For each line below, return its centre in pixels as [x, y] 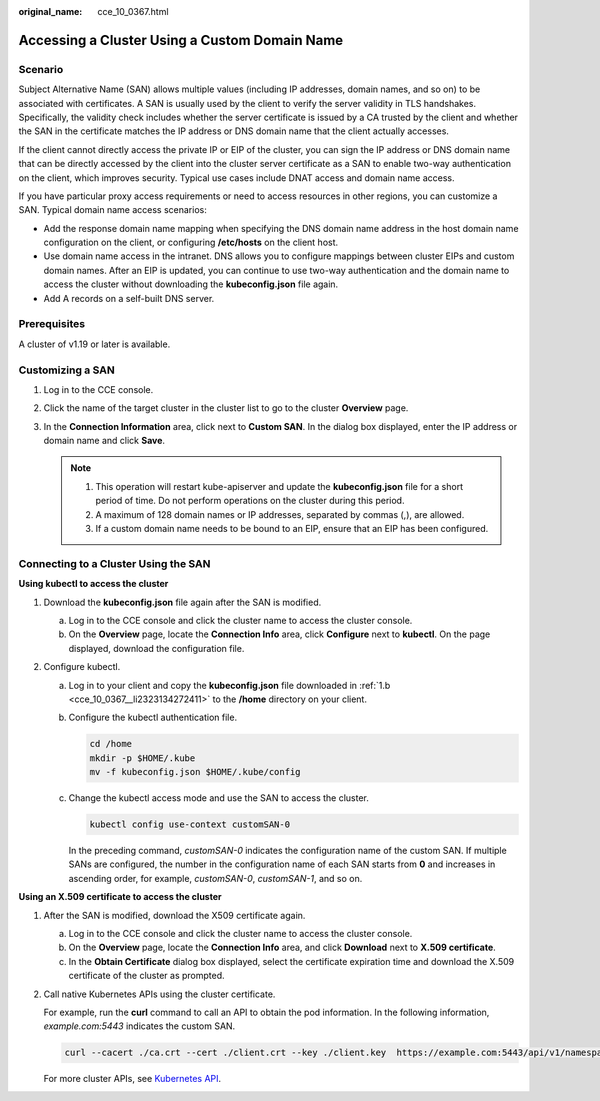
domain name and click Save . [104, 441]
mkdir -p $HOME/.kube [142, 758]
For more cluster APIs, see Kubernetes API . [132, 1079]
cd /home [111, 744]
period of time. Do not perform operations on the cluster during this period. [250, 501]
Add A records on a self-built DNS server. [129, 298]
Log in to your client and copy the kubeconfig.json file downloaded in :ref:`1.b [229, 685]
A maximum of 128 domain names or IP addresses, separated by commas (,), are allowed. [280, 514]
